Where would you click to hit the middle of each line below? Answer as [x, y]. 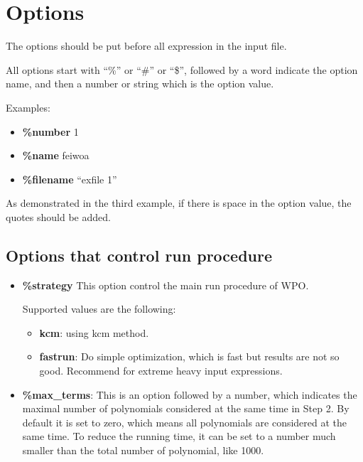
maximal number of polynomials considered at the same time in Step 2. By [186, 408]
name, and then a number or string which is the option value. [140, 84]
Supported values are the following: [99, 309]
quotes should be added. [58, 216]
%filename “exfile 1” [70, 179]
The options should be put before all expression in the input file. [146, 46]
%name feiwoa [56, 155]
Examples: [28, 107]
